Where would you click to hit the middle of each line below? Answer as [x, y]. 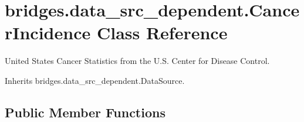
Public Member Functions [85, 112]
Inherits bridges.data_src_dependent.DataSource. [95, 80]
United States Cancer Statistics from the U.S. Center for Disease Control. [137, 61]
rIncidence [48, 33]
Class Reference [162, 33]
